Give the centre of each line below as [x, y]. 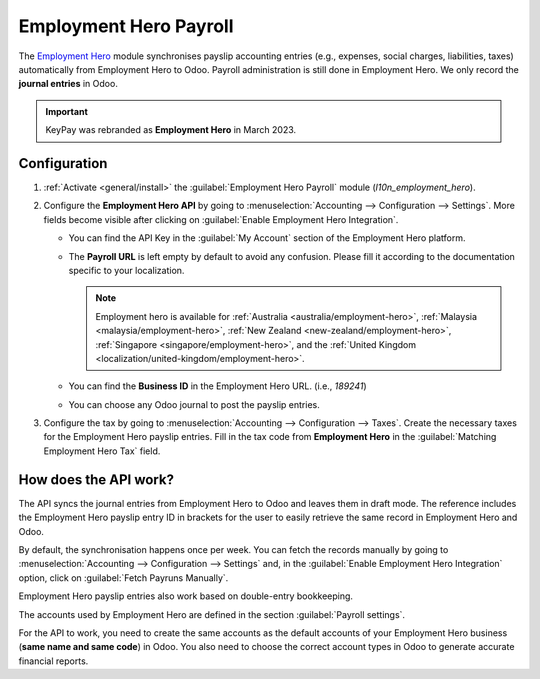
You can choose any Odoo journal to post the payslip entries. [194, 404]
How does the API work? [96, 479]
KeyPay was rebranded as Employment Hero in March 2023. [171, 130]
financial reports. [53, 661]
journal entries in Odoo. [68, 84]
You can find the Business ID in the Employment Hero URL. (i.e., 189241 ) [217, 386]
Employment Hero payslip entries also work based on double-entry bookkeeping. [186, 596]
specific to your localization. [126, 270]
